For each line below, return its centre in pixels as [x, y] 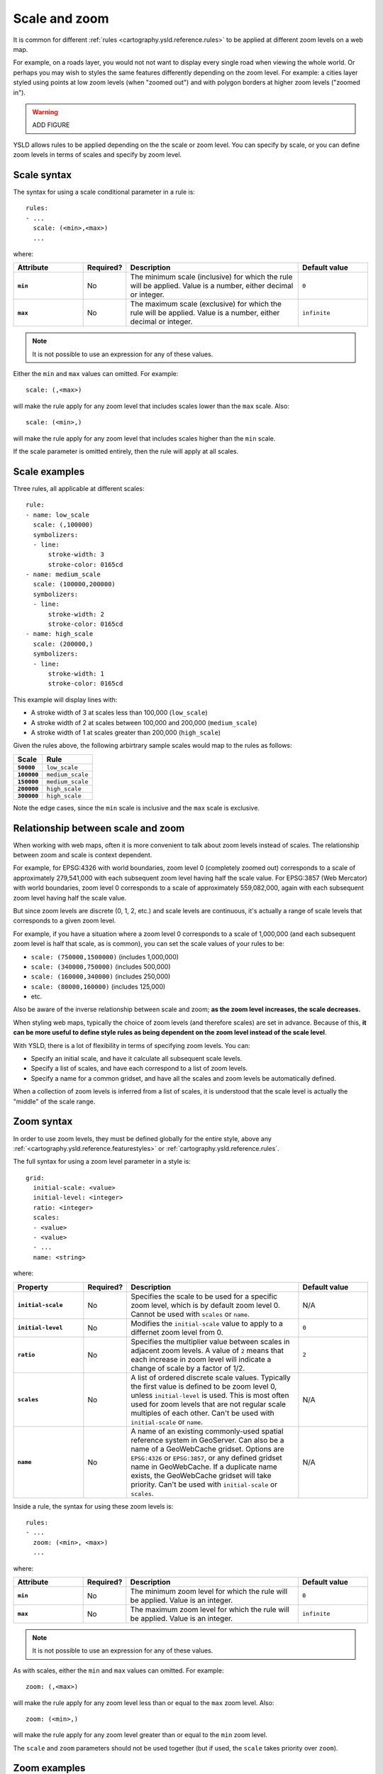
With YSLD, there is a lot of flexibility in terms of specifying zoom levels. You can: [132, 1045]
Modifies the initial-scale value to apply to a [207, 1323]
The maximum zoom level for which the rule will [210, 1609]
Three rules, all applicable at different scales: [79, 488]
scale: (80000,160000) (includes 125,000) [98, 986]
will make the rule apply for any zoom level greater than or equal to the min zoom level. [140, 1735]
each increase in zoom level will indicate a [201, 1359]
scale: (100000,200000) [74, 584]
